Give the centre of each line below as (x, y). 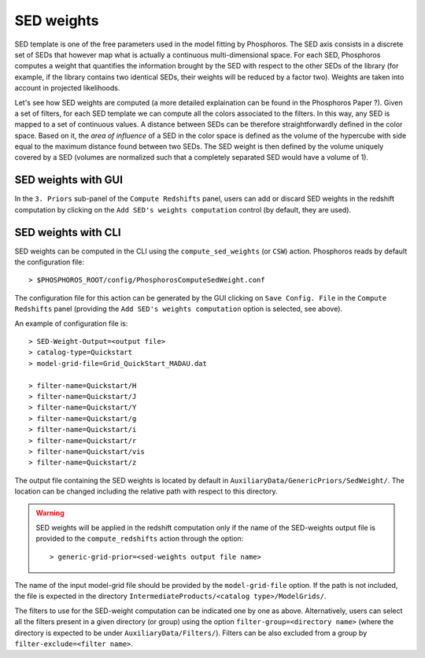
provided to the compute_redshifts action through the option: (140, 538)
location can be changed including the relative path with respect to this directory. (146, 491)
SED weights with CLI (68, 232)
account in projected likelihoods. (67, 88)
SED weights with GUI (69, 180)
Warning (50, 513)
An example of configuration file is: (71, 323)
